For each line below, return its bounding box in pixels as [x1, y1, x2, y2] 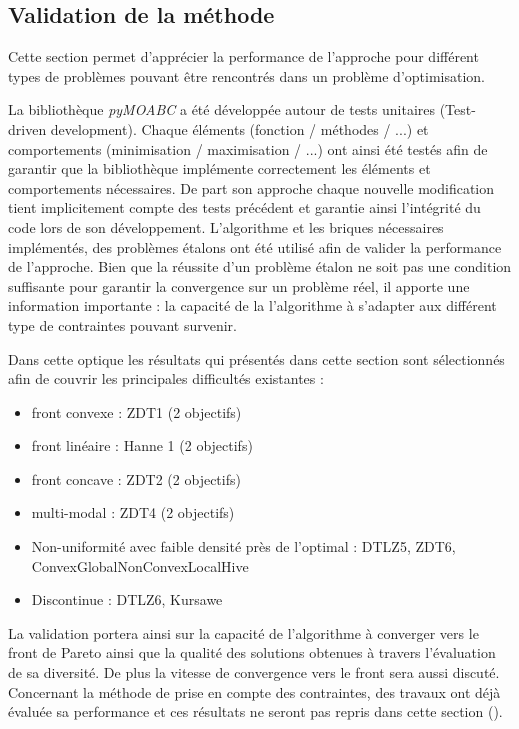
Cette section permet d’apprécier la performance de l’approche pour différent [8, 46, 479, 67]
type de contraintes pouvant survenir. [8, 314, 237, 335]
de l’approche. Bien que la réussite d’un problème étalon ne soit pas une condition [8, 256, 512, 277]
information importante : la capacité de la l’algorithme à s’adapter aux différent [8, 295, 497, 316]
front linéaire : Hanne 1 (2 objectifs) [31, 435, 253, 456]
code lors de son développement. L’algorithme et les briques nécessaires [8, 216, 444, 237]
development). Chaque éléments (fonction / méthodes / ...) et [50, 118, 429, 139]
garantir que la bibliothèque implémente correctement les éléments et [8, 158, 431, 179]
